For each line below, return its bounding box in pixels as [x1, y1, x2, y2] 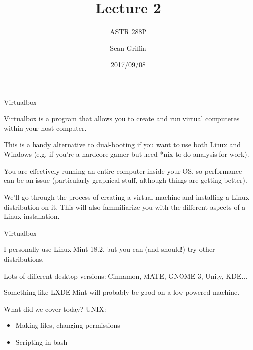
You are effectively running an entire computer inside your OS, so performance [4, 165, 242, 175]
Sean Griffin [110, 42, 146, 53]
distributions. [4, 254, 44, 264]
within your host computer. [4, 123, 87, 133]
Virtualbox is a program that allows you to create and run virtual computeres [4, 113, 240, 123]
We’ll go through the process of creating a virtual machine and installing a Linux [4, 192, 249, 202]
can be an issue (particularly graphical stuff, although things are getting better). [4, 175, 247, 185]
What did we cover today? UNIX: [4, 303, 106, 314]
